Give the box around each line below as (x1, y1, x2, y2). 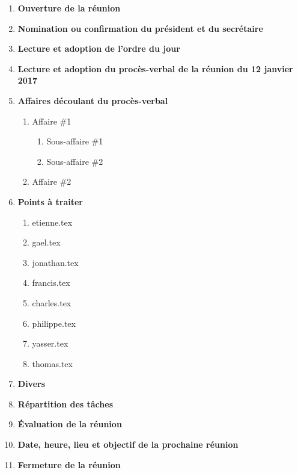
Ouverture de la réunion (17, 2, 121, 14)
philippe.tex (32, 317, 76, 329)
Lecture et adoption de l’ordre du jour (17, 42, 180, 55)
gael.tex (32, 236, 61, 249)
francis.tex (32, 276, 70, 289)
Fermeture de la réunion (17, 458, 121, 471)
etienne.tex (32, 215, 73, 228)
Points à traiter (17, 195, 83, 208)
